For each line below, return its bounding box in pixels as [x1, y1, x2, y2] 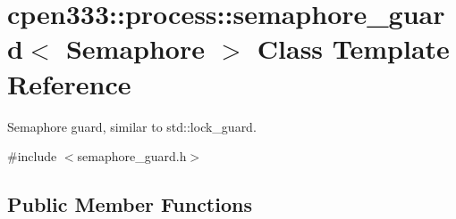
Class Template [257, 30, 450, 67]
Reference [7, 65, 131, 101]
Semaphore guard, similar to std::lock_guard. [7, 117, 257, 135]
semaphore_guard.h [77, 147, 187, 166]
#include [7, 147, 57, 166]
